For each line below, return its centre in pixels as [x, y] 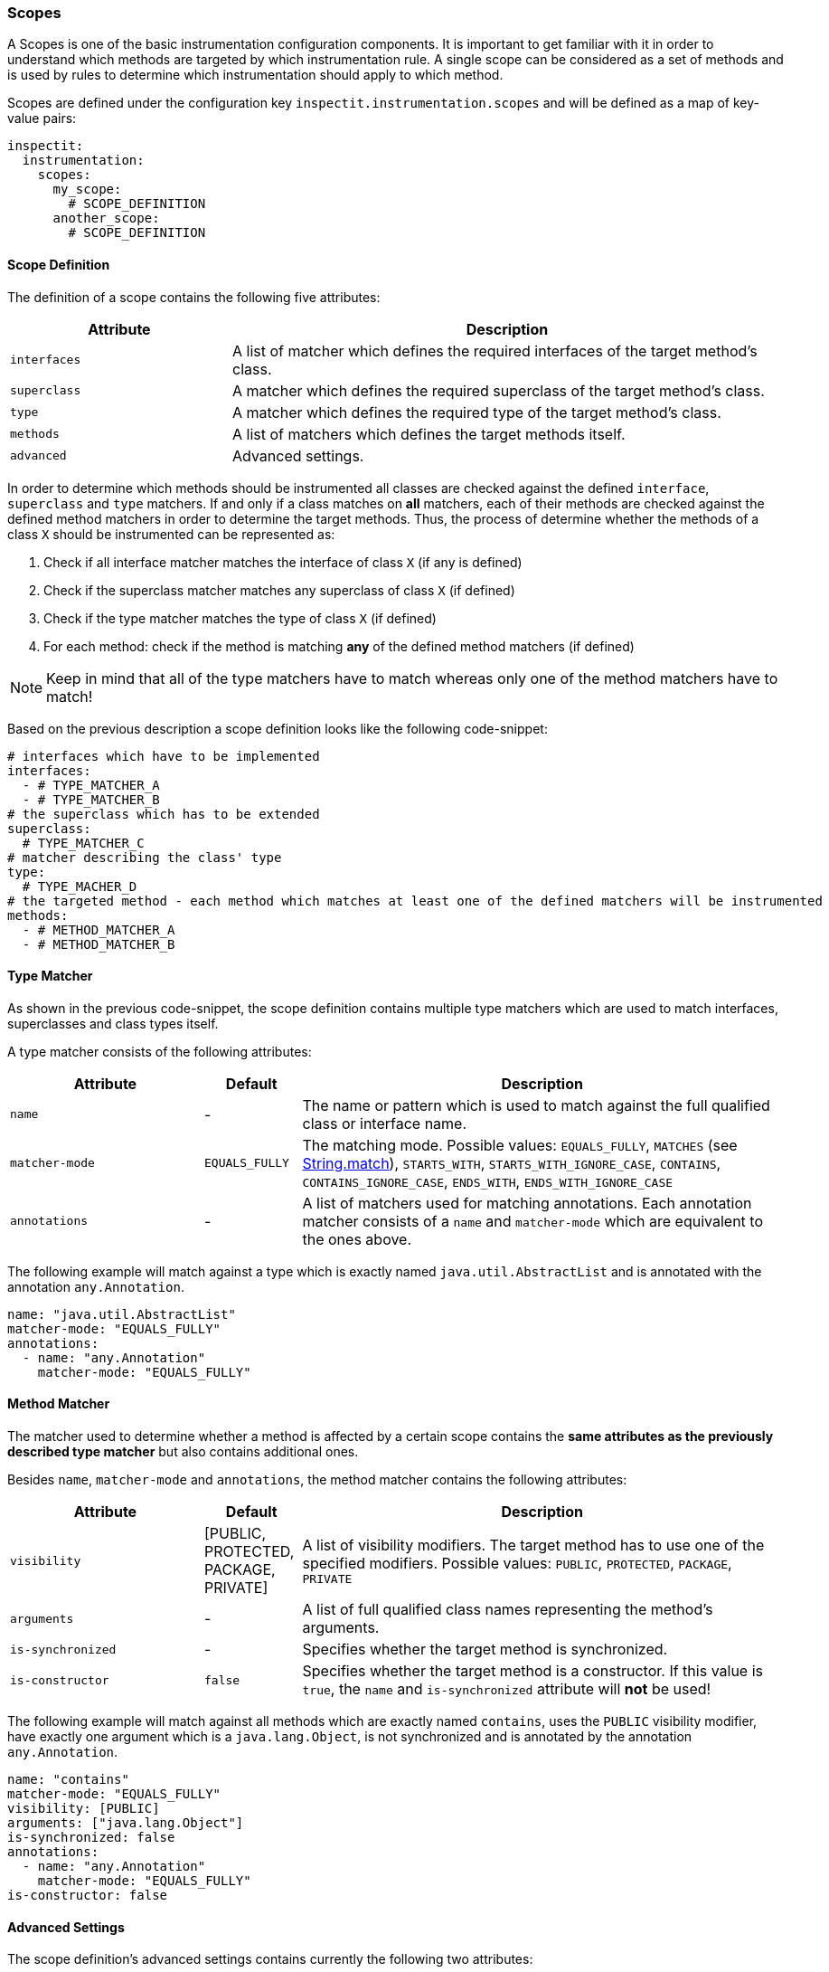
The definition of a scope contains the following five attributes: [194, 297]
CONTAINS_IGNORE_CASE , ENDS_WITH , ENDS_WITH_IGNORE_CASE [488, 1181]
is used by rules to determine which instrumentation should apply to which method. [255, 75]
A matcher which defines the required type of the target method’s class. [476, 412]
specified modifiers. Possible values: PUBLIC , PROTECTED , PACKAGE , [517, 1563]
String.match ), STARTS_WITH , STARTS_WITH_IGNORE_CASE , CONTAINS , [512, 1163]
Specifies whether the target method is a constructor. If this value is [533, 1671]
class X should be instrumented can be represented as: [171, 534]
